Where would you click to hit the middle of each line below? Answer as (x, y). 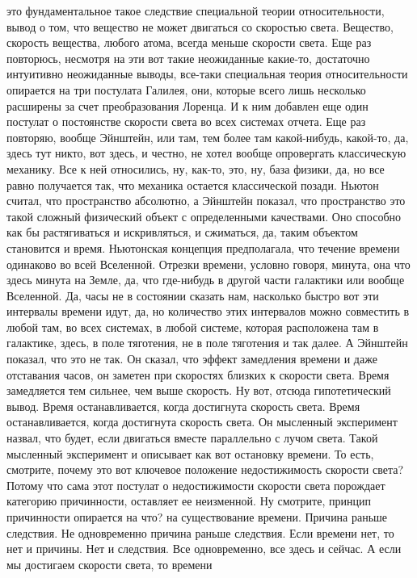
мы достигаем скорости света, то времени (110, 564)
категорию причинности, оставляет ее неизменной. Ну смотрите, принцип (189, 501)
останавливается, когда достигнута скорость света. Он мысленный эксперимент (202, 422)
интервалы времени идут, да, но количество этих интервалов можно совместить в (208, 311)
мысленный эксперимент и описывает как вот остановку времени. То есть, (190, 453)
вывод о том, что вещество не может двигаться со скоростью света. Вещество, (200, 26)
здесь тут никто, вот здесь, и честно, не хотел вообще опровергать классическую (206, 153)
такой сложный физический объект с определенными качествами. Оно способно (204, 216)
